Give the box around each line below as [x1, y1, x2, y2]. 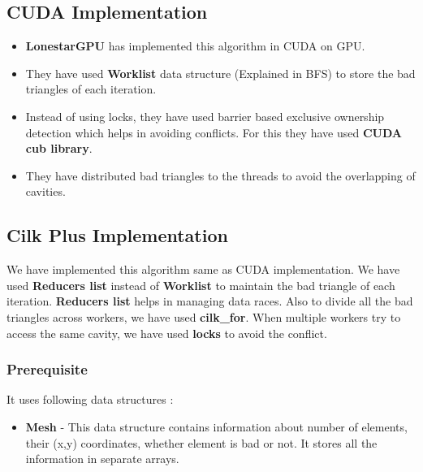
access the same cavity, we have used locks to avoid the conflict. [6, 324, 327, 341]
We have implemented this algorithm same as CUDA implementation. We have [6, 261, 400, 278]
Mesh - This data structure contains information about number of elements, [25, 418, 408, 435]
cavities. [25, 183, 66, 200]
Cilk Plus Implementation [6, 223, 228, 248]
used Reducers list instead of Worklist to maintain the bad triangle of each [6, 276, 395, 293]
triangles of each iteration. [25, 80, 157, 97]
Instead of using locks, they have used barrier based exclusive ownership [25, 107, 385, 124]
